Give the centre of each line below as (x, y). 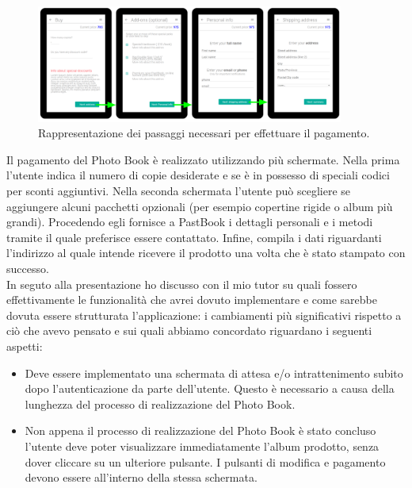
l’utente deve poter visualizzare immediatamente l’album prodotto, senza (202, 446)
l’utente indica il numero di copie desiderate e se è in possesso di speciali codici (198, 175)
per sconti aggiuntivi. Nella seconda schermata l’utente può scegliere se (179, 191)
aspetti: (25, 346)
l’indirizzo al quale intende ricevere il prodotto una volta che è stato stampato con (206, 253)
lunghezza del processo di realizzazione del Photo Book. (160, 403)
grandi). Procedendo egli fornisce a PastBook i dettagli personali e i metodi (190, 222)
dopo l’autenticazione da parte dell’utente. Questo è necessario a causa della (210, 388)
